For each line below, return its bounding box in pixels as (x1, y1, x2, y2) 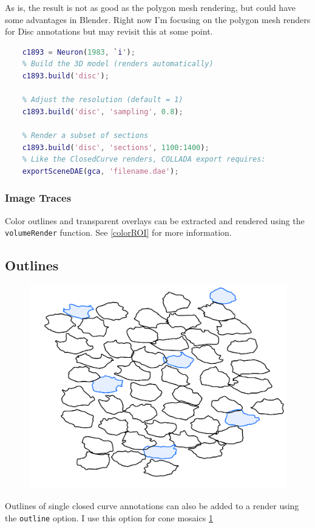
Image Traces (5, 190, 72, 205)
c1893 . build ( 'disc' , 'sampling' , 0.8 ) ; (22, 107, 183, 116)
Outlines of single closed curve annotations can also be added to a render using (5, 499, 299, 512)
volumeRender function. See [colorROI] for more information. (5, 226, 232, 239)
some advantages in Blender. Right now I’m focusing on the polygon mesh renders (5, 13, 311, 26)
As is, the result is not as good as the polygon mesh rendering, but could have (5, 1, 296, 13)
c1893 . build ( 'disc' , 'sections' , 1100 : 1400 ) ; (22, 143, 209, 152)
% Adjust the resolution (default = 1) (22, 95, 183, 105)
